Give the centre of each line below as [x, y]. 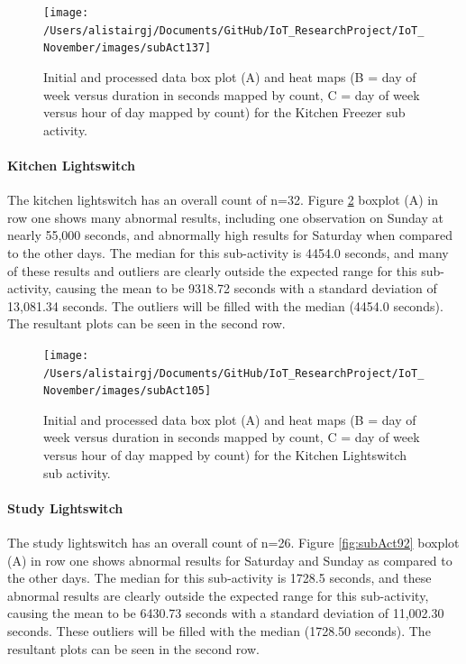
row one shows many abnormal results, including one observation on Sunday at [225, 217]
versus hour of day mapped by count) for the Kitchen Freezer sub [224, 112]
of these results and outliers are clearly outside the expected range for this [212, 270]
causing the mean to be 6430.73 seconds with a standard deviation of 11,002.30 [226, 613]
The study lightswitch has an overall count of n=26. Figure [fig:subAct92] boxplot [233, 543]
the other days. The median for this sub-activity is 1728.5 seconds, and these [219, 578]
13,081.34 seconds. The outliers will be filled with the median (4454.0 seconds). [225, 305]
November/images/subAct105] [128, 391]
